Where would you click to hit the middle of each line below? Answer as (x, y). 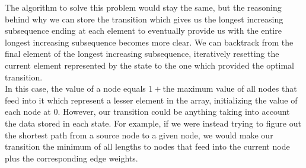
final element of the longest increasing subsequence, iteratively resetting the (142, 54)
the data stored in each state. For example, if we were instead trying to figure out (153, 123)
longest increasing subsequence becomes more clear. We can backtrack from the (149, 42)
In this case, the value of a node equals (75, 88)
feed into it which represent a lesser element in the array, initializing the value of (151, 100)
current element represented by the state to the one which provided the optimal (149, 65)
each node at (28, 112)
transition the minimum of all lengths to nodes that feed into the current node (147, 146)
